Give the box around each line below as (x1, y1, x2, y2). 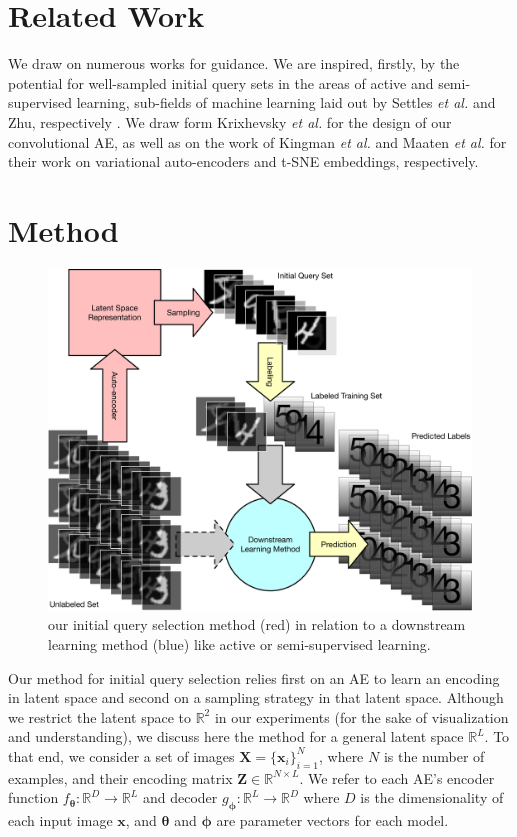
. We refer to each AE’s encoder (299, 767, 495, 788)
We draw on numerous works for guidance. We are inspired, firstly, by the (8, 53, 460, 74)
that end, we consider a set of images (8, 745, 235, 766)
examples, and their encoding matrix (8, 767, 233, 788)
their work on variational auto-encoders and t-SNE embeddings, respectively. (8, 151, 479, 172)
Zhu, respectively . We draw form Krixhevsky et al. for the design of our (8, 111, 452, 132)
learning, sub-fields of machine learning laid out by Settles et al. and (76, 92, 496, 113)
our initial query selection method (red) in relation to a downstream (48, 614, 466, 635)
